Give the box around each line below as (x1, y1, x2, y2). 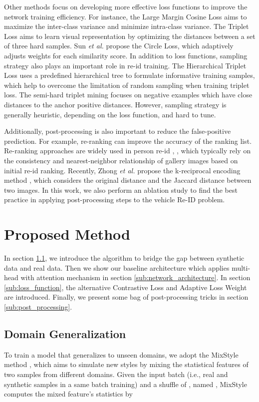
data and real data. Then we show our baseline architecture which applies (4, 262, 230, 273)
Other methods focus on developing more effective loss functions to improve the (4, 1, 248, 11)
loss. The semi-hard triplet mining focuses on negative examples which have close (4, 89, 253, 100)
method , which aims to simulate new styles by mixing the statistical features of (4, 359, 249, 370)
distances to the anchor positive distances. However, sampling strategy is (4, 99, 227, 109)
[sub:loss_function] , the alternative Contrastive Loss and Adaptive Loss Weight (4, 282, 247, 292)
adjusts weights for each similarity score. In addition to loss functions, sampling (4, 50, 248, 60)
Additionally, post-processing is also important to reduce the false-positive (4, 126, 231, 136)
